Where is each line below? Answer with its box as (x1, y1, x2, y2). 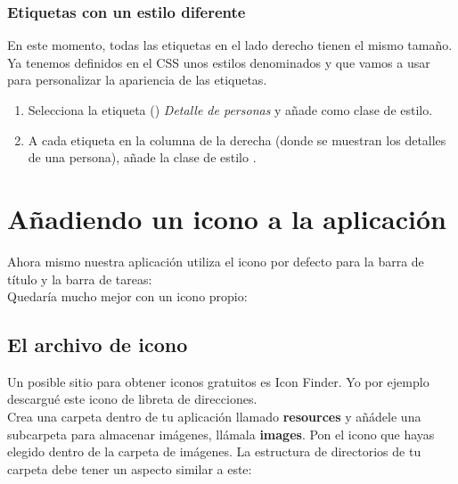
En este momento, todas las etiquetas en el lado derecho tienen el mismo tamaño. (7, 36, 453, 54)
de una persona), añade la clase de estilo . (28, 148, 257, 167)
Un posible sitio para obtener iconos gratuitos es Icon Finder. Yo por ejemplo (7, 372, 429, 390)
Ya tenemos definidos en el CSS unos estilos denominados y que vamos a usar (7, 53, 430, 71)
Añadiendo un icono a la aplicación (7, 200, 446, 236)
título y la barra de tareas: (7, 269, 152, 288)
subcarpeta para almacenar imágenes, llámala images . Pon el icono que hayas (7, 424, 435, 443)
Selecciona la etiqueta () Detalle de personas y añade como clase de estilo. (28, 101, 433, 119)
